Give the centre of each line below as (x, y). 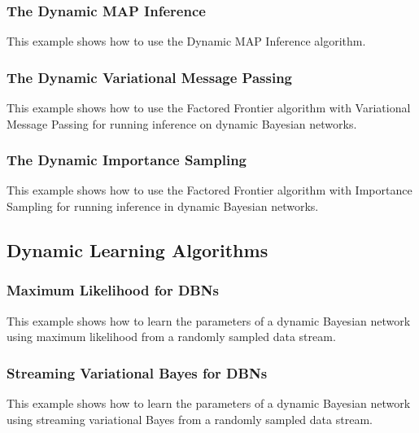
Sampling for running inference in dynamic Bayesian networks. (163, 206)
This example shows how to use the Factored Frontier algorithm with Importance (209, 190)
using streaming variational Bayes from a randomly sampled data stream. (190, 419)
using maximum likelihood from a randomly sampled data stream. (171, 337)
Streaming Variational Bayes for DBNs (137, 372)
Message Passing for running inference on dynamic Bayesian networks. (182, 123)
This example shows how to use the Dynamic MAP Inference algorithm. (186, 41)
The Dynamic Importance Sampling (127, 160)
